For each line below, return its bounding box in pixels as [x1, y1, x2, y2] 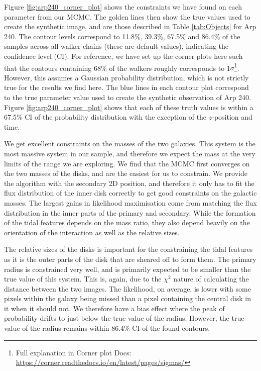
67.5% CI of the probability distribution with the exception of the [4, 112, 207, 122]
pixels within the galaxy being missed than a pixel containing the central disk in [4, 293, 251, 304]
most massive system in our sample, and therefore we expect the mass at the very [4, 148, 255, 158]
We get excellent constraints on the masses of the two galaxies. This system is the [4, 138, 255, 149]
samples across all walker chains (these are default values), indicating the [4, 41, 229, 51]
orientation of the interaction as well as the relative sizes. [4, 227, 180, 237]
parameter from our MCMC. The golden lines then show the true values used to [4, 11, 250, 22]
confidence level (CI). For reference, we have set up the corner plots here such [4, 50, 243, 61]
